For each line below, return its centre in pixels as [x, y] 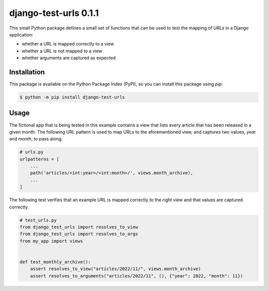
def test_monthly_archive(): [55, 262]
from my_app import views [51, 241]
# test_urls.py [38, 220]
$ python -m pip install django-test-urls [72, 97]
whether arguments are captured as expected [69, 58]
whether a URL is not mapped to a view [62, 51]
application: [21, 34]
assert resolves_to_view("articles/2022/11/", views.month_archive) [116, 269]
